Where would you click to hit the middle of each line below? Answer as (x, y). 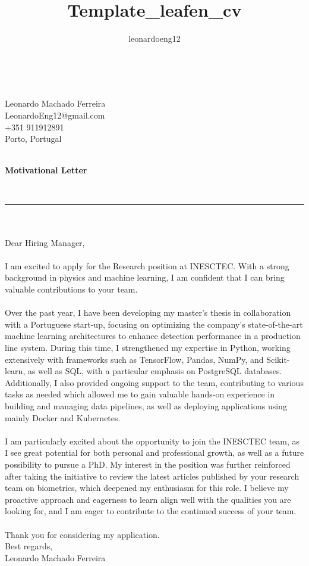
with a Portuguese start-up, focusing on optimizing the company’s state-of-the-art (154, 324)
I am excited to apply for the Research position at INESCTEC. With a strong (147, 265)
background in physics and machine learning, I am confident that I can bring (145, 277)
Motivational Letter (46, 170)
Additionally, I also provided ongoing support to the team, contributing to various (154, 382)
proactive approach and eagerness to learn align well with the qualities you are (148, 499)
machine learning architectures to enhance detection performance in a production (153, 336)
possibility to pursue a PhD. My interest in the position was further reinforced (148, 464)
